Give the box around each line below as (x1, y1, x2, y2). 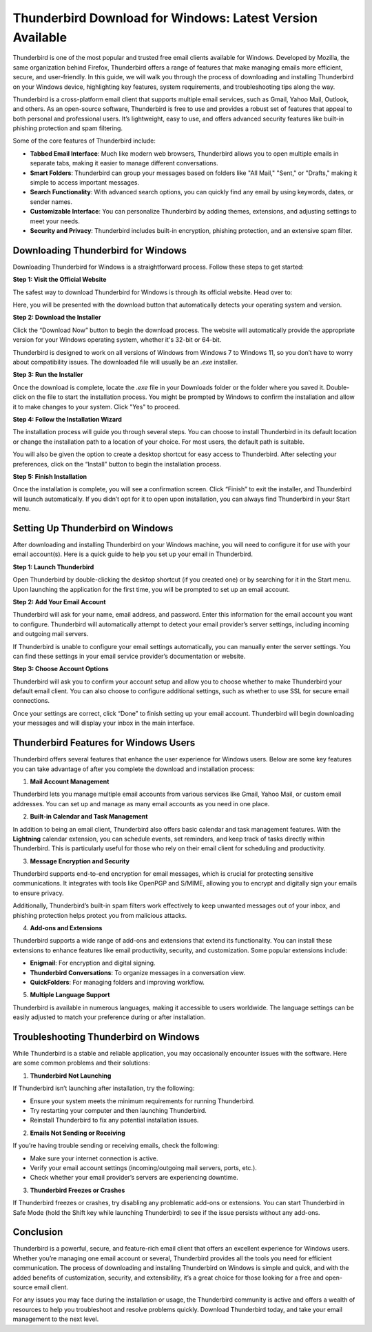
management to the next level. (12, 1315, 99, 1323)
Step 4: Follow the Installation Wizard (12, 415, 122, 423)
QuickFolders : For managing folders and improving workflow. (30, 978, 205, 986)
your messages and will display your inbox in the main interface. (12, 719, 196, 727)
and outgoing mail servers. (12, 630, 89, 638)
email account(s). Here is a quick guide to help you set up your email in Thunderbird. (12, 550, 253, 558)
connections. (12, 697, 50, 705)
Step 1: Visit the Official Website (12, 276, 107, 284)
